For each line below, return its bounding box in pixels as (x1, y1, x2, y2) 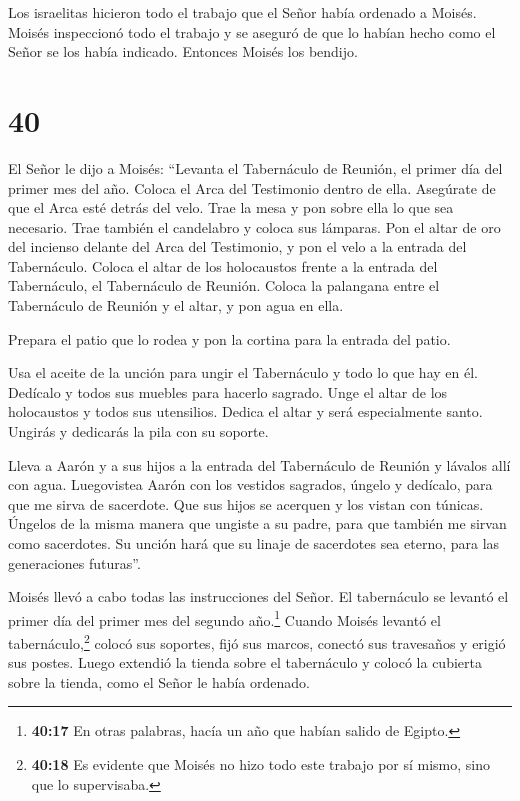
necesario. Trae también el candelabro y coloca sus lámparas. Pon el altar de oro (8, 216, 501, 237)
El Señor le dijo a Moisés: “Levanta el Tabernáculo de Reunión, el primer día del (8, 157, 503, 178)
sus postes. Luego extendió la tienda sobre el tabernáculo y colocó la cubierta (8, 652, 482, 673)
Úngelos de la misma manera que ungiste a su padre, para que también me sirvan (8, 513, 507, 534)
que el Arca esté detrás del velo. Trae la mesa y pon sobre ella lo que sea (8, 197, 454, 218)
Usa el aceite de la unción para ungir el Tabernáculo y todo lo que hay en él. (8, 362, 478, 383)
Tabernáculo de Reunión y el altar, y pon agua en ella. (8, 295, 344, 316)
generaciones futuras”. (8, 552, 141, 573)
